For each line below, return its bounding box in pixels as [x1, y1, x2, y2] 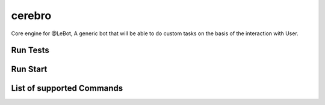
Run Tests [11, 45, 49, 55]
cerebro [11, 9, 52, 22]
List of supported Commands [11, 84, 123, 94]
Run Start [11, 64, 48, 75]
